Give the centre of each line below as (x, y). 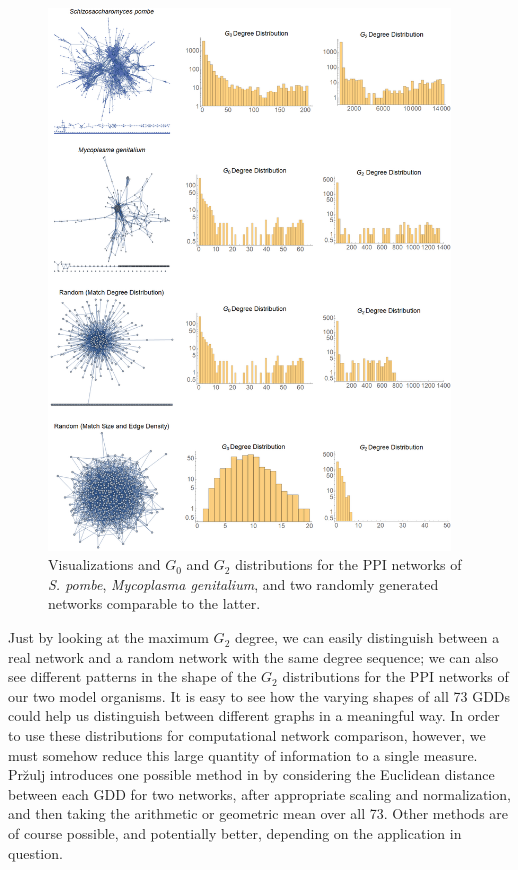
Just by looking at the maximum (108, 637)
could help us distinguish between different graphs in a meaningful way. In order (254, 715)
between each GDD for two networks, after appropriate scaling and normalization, (259, 793)
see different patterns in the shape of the (132, 676)
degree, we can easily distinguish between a (367, 637)
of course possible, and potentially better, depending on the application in (235, 833)
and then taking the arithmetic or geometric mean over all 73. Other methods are (258, 813)
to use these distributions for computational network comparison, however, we (247, 735)
